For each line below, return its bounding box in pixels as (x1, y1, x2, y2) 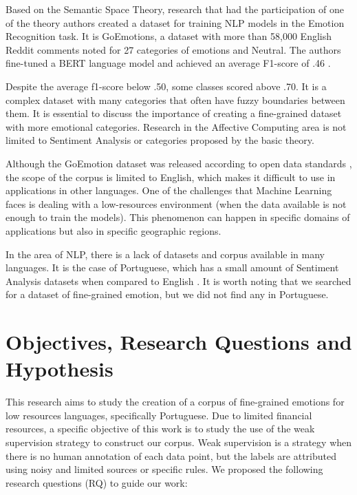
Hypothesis (6, 355, 113, 383)
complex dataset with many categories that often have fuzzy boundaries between (6, 92, 345, 107)
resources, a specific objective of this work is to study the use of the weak (6, 421, 315, 436)
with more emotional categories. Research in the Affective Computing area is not (6, 119, 347, 134)
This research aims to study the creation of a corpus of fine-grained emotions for (6, 394, 345, 409)
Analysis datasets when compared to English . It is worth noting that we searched (6, 273, 351, 288)
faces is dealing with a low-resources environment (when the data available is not (6, 196, 347, 211)
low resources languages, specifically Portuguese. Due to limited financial (6, 408, 312, 422)
